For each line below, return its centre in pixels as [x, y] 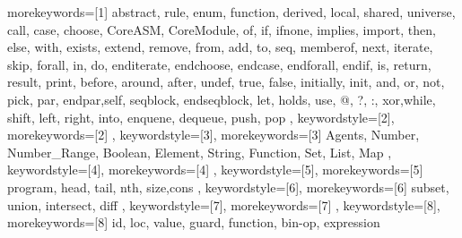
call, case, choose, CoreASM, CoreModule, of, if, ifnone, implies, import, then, [222, 29]
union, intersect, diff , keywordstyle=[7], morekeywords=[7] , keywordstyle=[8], [224, 204]
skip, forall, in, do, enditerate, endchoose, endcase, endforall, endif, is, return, [219, 64]
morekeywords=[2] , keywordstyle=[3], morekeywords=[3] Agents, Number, [214, 135]
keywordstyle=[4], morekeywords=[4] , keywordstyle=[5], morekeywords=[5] [215, 170]
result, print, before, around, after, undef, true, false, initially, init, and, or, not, [226, 82]
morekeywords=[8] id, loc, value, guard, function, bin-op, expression [194, 222]
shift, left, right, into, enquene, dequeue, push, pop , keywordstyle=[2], [201, 117]
